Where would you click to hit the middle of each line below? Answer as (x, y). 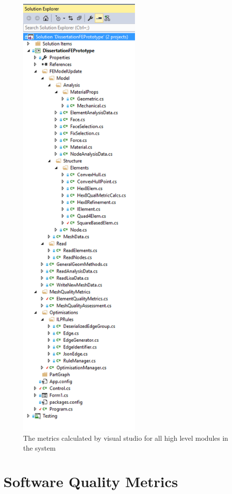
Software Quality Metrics (91, 481)
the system (39, 447)
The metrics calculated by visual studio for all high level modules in (126, 438)
